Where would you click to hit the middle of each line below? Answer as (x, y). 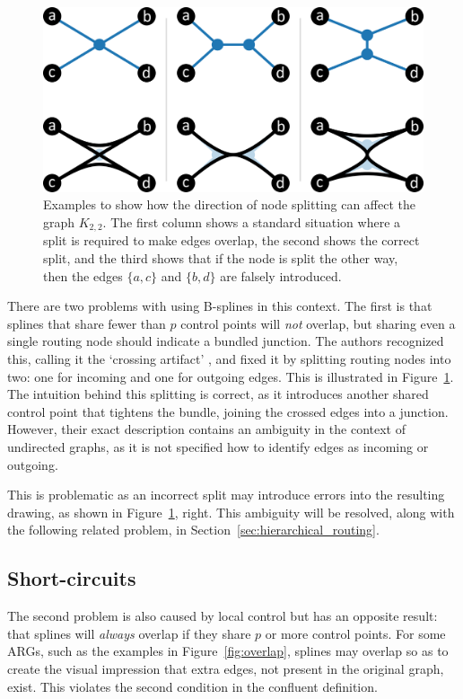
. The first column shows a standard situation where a (252, 221)
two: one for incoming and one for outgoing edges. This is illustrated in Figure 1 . (231, 376)
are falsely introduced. (281, 275)
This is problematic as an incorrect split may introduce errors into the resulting (226, 495)
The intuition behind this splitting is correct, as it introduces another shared (218, 394)
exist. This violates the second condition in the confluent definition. (192, 686)
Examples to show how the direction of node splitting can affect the (230, 204)
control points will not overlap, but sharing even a (318, 323)
